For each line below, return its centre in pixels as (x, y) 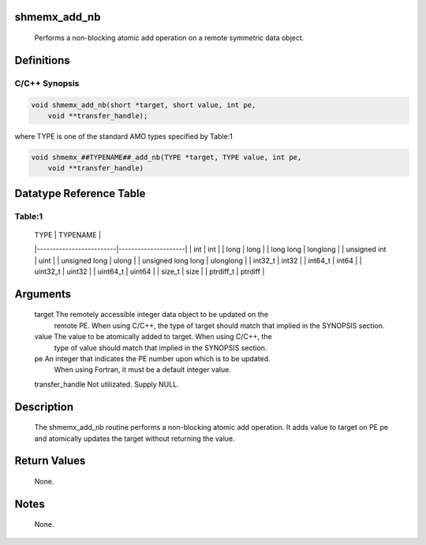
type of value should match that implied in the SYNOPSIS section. (161, 348)
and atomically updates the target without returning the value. (135, 439)
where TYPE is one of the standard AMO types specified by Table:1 (123, 136)
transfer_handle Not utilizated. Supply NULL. (106, 384)
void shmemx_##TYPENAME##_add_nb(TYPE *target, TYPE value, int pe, (166, 157)
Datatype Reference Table (80, 193)
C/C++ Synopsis (47, 83)
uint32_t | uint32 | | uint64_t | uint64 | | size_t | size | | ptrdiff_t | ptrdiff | (149, 271)
